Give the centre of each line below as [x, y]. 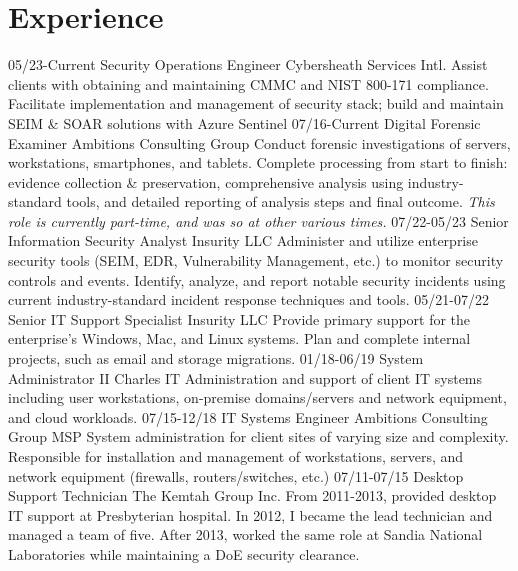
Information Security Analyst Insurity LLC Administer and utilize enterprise [243, 240]
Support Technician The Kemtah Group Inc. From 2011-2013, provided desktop [252, 495]
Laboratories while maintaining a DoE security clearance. [184, 553]
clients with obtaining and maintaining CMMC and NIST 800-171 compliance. [248, 83]
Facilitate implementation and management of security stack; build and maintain [256, 103]
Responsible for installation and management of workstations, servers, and [236, 456]
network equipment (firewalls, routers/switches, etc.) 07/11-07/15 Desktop [236, 475]
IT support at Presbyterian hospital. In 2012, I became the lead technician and [250, 514]
